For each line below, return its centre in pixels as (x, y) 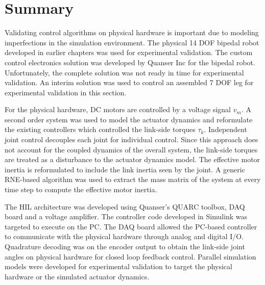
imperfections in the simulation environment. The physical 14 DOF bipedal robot (132, 42)
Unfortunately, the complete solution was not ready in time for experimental (124, 72)
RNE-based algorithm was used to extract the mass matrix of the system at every (133, 179)
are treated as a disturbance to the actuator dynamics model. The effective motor (132, 159)
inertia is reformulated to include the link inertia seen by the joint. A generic (125, 169)
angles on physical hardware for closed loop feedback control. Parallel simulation (130, 256)
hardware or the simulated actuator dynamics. (77, 276)
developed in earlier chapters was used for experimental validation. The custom (129, 52)
